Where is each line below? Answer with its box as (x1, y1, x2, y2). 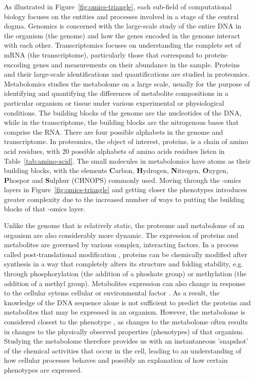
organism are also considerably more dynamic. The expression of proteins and (4, 230, 238, 240)
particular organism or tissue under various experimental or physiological (4, 97, 224, 108)
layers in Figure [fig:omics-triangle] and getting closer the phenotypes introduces (4, 184, 247, 195)
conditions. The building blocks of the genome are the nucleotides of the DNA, (4, 107, 242, 117)
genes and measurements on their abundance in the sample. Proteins (32, 59, 240, 69)
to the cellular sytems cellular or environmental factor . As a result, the (4, 288, 220, 298)
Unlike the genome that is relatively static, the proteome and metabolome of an (4, 220, 245, 231)
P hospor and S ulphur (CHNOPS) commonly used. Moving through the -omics (4, 174, 241, 185)
